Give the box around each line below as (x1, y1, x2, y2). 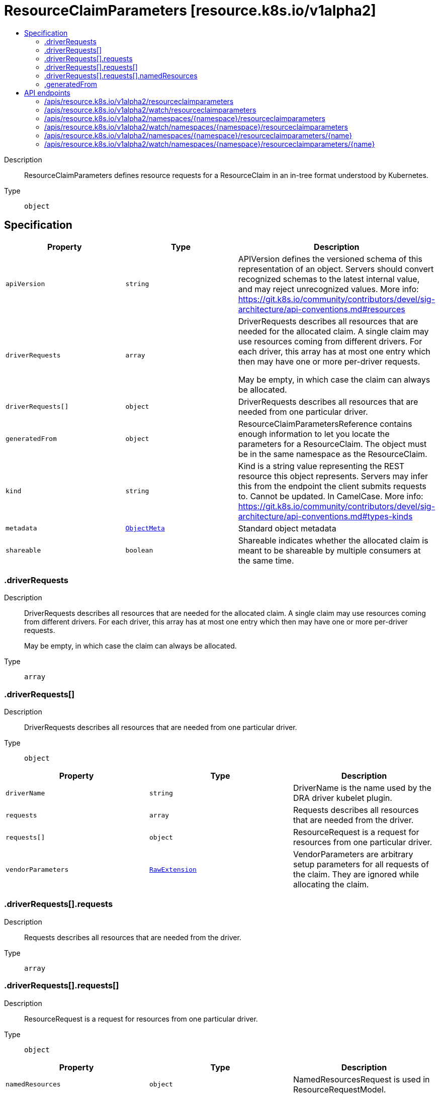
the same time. (238, 555, 294, 566)
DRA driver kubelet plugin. (293, 793, 392, 803)
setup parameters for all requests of (293, 859, 429, 870)
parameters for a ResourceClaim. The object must (238, 438, 427, 449)
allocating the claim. (293, 879, 369, 890)
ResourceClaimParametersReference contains (238, 418, 412, 429)
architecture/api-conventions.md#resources (238, 304, 405, 314)
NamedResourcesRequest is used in (293, 1074, 430, 1084)
